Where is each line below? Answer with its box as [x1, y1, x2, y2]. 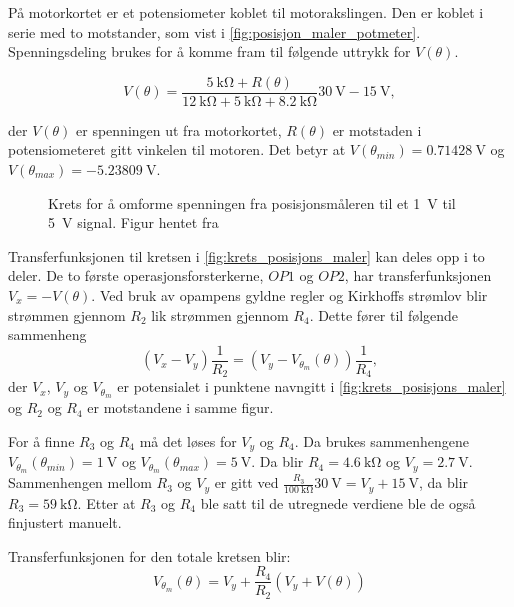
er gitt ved [214, 472, 279, 493]
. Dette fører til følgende [309, 304, 459, 325]
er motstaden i [332, 119, 422, 140]
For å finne [8, 430, 75, 451]
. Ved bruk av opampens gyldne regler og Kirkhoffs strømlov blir [91, 285, 488, 305]
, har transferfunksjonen [344, 265, 492, 286]
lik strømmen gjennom [151, 304, 289, 325]
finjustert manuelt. [8, 512, 122, 533]
